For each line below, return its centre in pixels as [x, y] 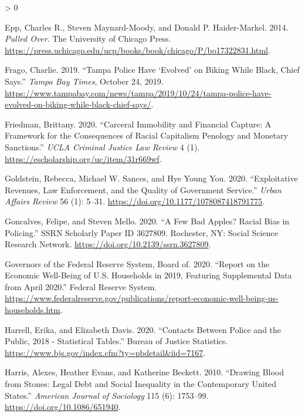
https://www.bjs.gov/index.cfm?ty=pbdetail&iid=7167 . [105, 352]
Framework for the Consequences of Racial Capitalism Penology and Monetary [146, 135]
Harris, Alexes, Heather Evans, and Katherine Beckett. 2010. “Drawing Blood [145, 372]
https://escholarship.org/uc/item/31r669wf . [83, 158]
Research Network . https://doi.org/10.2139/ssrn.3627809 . [108, 244]
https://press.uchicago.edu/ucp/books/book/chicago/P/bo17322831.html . [138, 50]
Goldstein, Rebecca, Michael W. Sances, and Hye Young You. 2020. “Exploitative [151, 178]
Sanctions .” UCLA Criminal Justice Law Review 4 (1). [102, 147]
